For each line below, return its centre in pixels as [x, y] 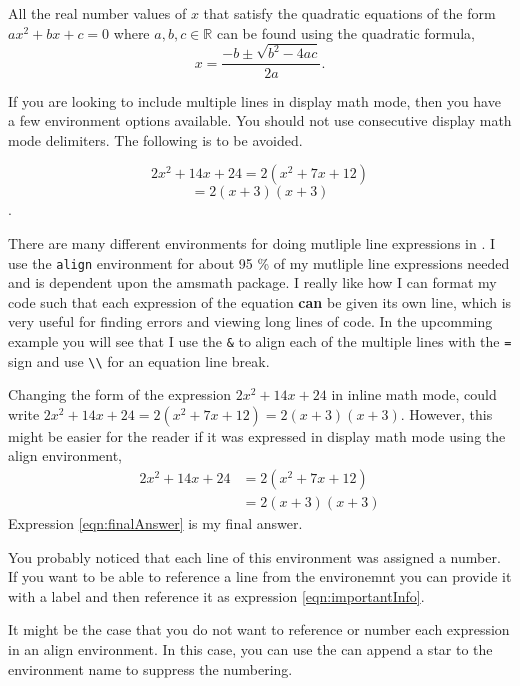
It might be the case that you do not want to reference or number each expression [259, 629]
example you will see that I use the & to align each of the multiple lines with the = [260, 340]
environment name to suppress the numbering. [150, 668]
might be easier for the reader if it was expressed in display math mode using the [257, 435]
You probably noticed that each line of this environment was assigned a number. [254, 556]
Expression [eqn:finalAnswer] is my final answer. [155, 523]
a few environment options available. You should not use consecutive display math [260, 120]
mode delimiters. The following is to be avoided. [155, 139]
